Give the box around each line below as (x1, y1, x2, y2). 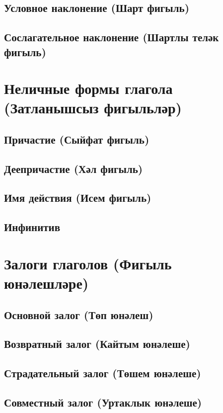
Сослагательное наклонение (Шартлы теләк (4, 29, 219, 45)
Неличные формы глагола (4, 78, 173, 98)
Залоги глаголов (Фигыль (4, 253, 172, 273)
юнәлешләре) (4, 273, 89, 293)
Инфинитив (4, 219, 61, 235)
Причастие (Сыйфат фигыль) (4, 131, 149, 147)
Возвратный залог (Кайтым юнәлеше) (4, 336, 190, 351)
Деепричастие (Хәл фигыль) (4, 161, 143, 176)
